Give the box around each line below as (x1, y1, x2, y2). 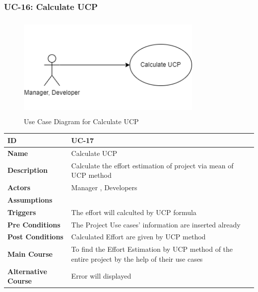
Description (7, 165, 48, 175)
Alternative (7, 266, 47, 276)
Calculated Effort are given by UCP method (71, 231, 206, 242)
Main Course (7, 249, 53, 259)
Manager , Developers (71, 182, 137, 192)
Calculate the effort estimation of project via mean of (71, 160, 234, 170)
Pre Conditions (7, 219, 61, 229)
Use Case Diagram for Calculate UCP (24, 116, 139, 126)
